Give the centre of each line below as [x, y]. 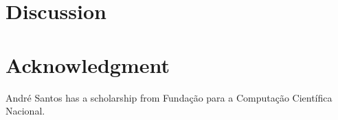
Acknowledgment [88, 64]
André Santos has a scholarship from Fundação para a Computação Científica [169, 97]
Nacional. [25, 111]
